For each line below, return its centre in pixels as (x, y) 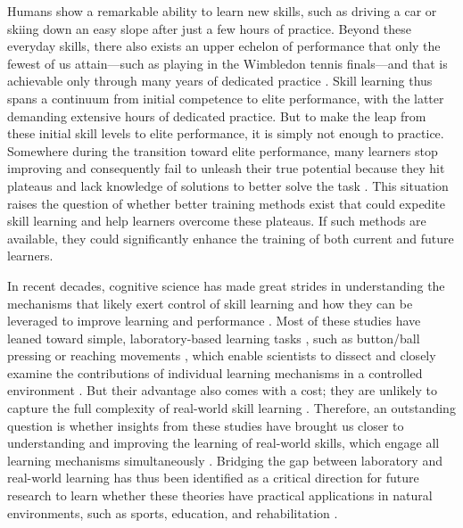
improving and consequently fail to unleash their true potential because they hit (226, 168)
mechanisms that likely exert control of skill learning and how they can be (210, 303)
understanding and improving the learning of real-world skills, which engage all (223, 443)
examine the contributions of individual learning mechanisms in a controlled (215, 372)
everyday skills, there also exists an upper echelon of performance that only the (224, 46)
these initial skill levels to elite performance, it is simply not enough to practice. (226, 133)
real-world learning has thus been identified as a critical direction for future (213, 478)
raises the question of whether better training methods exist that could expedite (226, 203)
